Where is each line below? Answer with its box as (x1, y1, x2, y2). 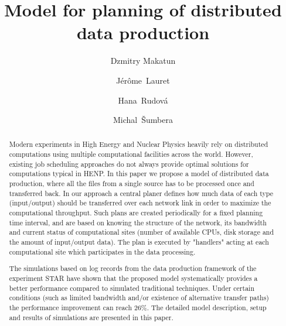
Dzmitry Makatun (110, 54, 176, 67)
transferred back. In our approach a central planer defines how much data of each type (9, 188, 274, 198)
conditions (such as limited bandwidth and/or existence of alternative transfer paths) (9, 293, 269, 303)
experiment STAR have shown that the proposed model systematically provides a (9, 273, 258, 283)
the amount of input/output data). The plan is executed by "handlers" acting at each (9, 237, 269, 247)
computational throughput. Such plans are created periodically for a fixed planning (9, 208, 263, 218)
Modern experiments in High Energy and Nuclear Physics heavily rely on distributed (9, 139, 268, 149)
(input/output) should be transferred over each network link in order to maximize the (9, 198, 271, 208)
